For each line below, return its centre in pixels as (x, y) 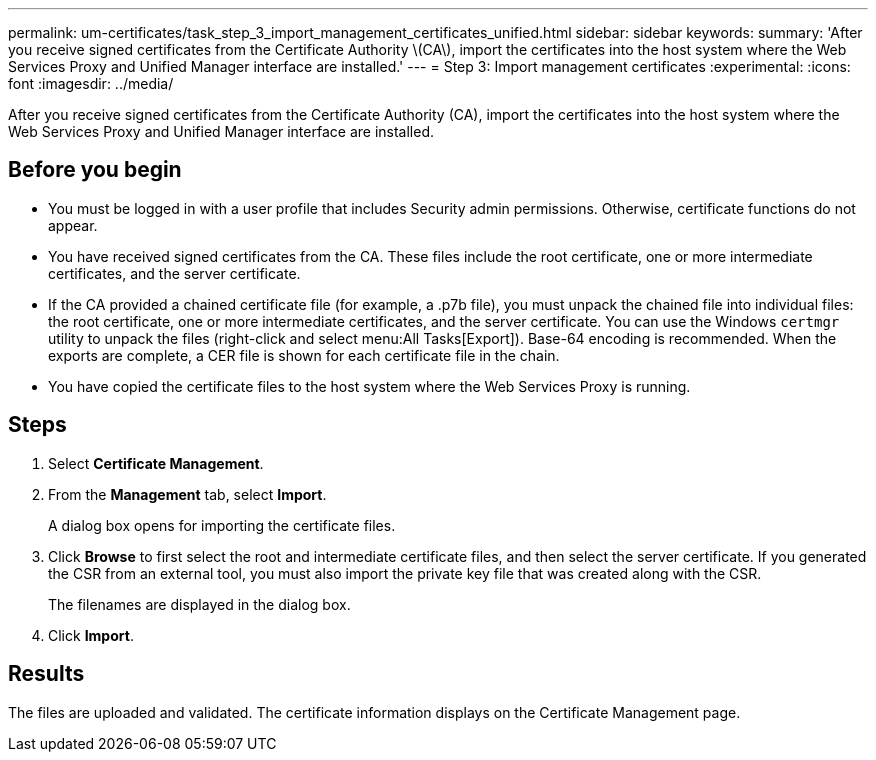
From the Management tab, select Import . (187, 494)
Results (46, 674)
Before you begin (95, 170)
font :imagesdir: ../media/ (91, 83)
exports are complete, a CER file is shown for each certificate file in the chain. (304, 355)
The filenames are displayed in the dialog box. (199, 604)
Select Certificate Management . (156, 463)
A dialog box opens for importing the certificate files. (222, 525)
